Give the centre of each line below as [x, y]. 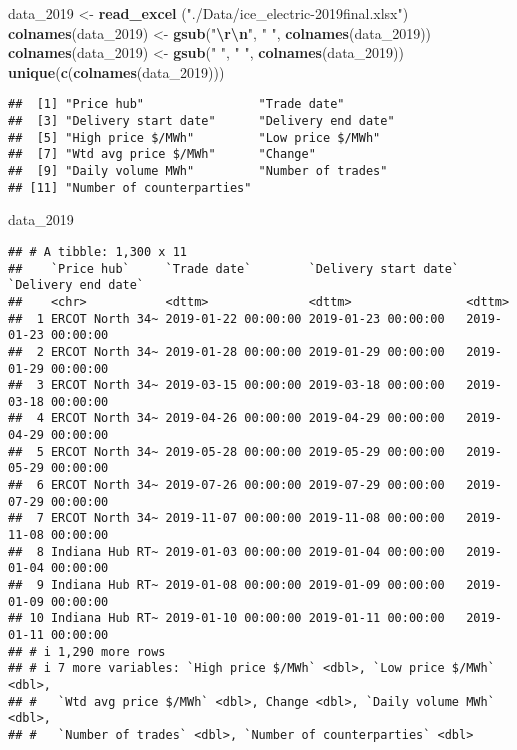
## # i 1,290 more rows [87, 651]
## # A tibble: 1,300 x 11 [97, 251]
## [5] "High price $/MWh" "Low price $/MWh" [194, 137]
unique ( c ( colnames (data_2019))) [116, 71]
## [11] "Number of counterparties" [130, 187]
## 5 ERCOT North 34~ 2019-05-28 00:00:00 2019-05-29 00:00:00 [226, 451]
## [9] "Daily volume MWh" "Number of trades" [198, 171]
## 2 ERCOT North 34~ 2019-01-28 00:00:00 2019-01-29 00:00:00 [226, 351]
